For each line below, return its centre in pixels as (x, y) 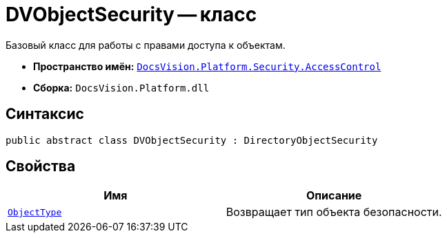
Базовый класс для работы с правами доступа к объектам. (146, 45)
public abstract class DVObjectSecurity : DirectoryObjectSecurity (192, 140)
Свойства (41, 166)
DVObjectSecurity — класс (131, 14)
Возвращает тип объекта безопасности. (334, 212)
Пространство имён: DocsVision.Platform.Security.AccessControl (207, 66)
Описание (334, 196)
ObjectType (35, 212)
